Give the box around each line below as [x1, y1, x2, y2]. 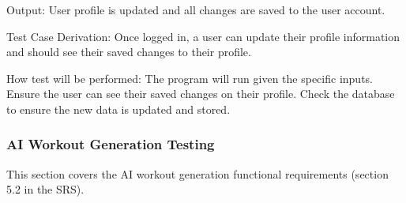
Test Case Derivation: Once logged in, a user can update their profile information [6, 28, 400, 44]
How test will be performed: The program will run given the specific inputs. [6, 70, 373, 86]
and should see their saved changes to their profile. [6, 43, 251, 60]
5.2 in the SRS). [6, 181, 85, 197]
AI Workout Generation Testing [6, 134, 215, 154]
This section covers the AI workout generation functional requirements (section [6, 165, 389, 182]
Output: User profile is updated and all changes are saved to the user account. [6, 2, 385, 17]
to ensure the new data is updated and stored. [6, 100, 231, 117]
